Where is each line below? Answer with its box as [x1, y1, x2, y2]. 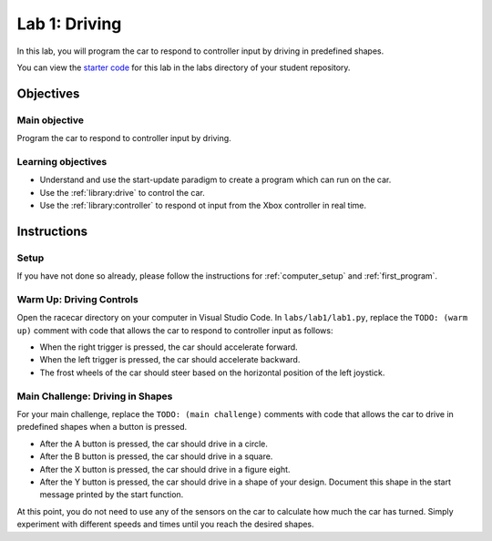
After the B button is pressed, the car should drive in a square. [39, 451, 273, 462]
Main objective [16, 114, 85, 127]
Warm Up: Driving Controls [16, 292, 138, 305]
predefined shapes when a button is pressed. [16, 422, 188, 433]
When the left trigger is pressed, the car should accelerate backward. [39, 354, 301, 365]
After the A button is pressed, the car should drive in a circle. [39, 438, 269, 449]
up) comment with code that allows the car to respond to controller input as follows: [16, 324, 333, 336]
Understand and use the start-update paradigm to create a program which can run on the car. [39, 174, 392, 186]
